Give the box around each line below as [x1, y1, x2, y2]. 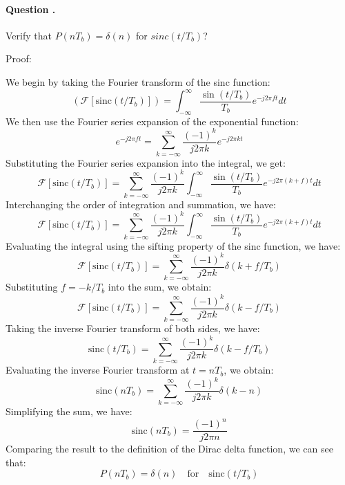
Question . [6, 1, 56, 16]
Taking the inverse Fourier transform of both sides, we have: [6, 321, 260, 336]
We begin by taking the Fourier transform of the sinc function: [6, 74, 270, 89]
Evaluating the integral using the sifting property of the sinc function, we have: [6, 238, 341, 253]
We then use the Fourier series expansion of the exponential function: [6, 113, 299, 128]
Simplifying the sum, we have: [6, 404, 132, 419]
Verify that [6, 28, 52, 42]
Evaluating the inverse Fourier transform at [6, 363, 190, 377]
